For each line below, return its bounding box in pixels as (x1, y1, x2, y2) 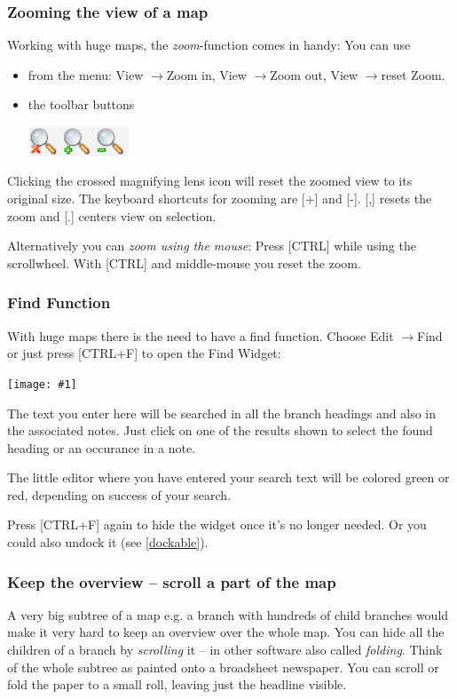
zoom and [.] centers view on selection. (7, 206, 217, 225)
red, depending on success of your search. (7, 485, 232, 504)
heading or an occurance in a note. (7, 438, 196, 457)
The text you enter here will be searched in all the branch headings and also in (7, 403, 436, 422)
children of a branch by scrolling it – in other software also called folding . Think (7, 640, 443, 659)
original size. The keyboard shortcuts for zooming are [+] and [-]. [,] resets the (7, 189, 432, 208)
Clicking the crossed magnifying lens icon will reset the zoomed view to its (7, 171, 413, 190)
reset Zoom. (381, 65, 445, 83)
